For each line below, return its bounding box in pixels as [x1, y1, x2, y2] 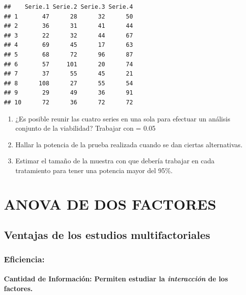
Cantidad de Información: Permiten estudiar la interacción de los [4, 274, 228, 284]
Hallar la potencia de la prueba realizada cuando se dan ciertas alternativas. [15, 139, 243, 149]
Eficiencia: [4, 253, 45, 265]
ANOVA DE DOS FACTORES [4, 194, 216, 214]
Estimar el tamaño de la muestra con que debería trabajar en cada [15, 156, 215, 166]
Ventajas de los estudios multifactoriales [4, 227, 210, 242]
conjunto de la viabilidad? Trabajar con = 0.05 [15, 123, 156, 133]
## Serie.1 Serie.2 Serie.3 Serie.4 [4, 3, 133, 10]
